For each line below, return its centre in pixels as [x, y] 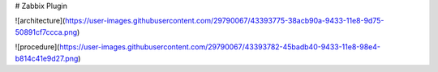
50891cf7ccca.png [46, 32]
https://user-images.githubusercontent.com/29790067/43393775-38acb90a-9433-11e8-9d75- [225, 21]
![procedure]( [37, 47]
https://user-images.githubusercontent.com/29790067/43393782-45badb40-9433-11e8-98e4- [220, 47]
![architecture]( [40, 21]
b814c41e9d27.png [47, 58]
